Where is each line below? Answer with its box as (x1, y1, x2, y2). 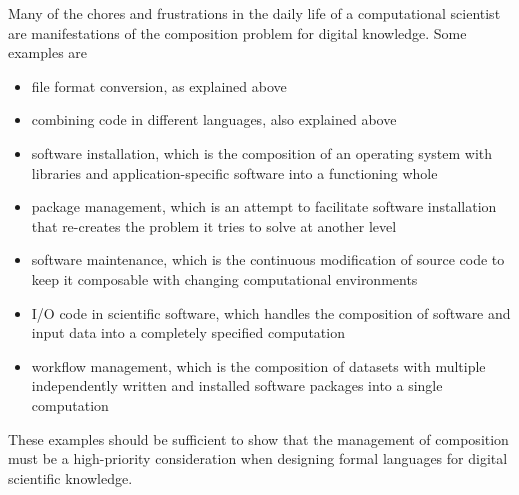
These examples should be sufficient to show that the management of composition (8, 428, 509, 449)
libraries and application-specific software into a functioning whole (31, 162, 438, 183)
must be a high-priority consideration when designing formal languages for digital (8, 448, 508, 469)
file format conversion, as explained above (31, 75, 287, 96)
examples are (8, 42, 88, 63)
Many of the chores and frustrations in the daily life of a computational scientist (8, 3, 501, 23)
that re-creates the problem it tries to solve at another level (31, 215, 397, 236)
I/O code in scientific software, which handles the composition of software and (31, 302, 511, 323)
